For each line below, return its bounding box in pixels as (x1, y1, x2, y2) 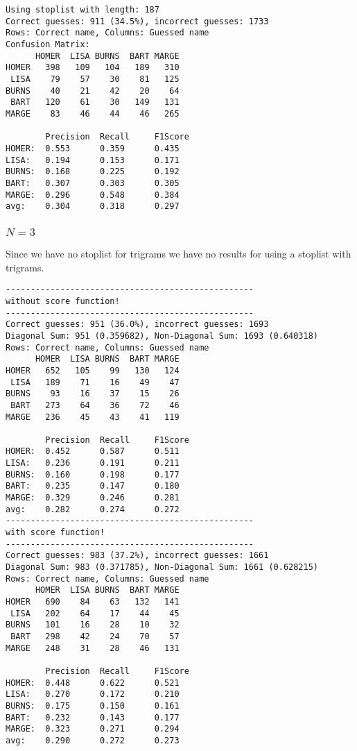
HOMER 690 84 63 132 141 (6, 597, 180, 607)
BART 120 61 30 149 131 (10, 97, 180, 108)
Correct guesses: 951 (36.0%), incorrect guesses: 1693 (6, 319, 269, 330)
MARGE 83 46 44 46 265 (6, 108, 180, 119)
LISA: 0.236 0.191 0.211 (6, 458, 180, 469)
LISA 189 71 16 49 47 (10, 377, 180, 387)
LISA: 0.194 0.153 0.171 (6, 155, 180, 165)
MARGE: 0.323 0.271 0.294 (6, 724, 180, 734)
